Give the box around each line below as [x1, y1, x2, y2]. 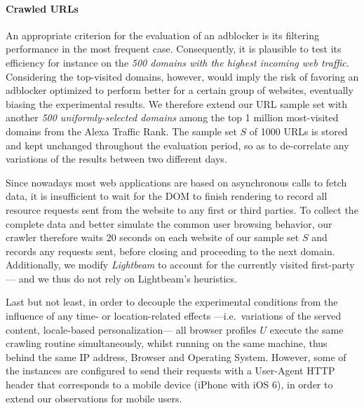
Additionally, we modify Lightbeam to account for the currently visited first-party [6, 257, 355, 272]
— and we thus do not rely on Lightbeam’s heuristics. [6, 271, 237, 285]
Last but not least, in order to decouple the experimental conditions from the [6, 294, 338, 309]
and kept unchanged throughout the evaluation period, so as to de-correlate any [6, 137, 349, 152]
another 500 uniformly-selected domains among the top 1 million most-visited [6, 110, 339, 125]
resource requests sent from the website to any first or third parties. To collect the [6, 202, 358, 217]
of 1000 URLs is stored [249, 123, 348, 138]
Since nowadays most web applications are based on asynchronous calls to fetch [6, 175, 347, 189]
